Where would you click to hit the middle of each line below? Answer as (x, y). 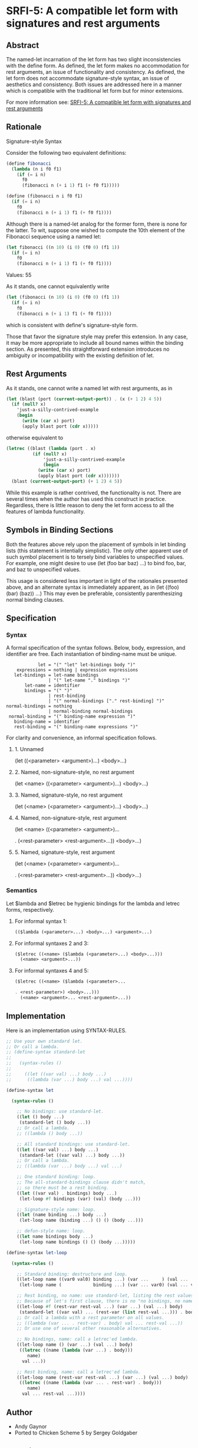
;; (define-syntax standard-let (46, 1052)
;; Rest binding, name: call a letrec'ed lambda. (79, 1372)
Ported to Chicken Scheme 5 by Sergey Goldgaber (76, 1433)
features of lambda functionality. (46, 511)
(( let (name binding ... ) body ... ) (62, 1215)
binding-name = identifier (47, 722)
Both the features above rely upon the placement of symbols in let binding (96, 544)
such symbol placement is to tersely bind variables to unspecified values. (95, 557)
